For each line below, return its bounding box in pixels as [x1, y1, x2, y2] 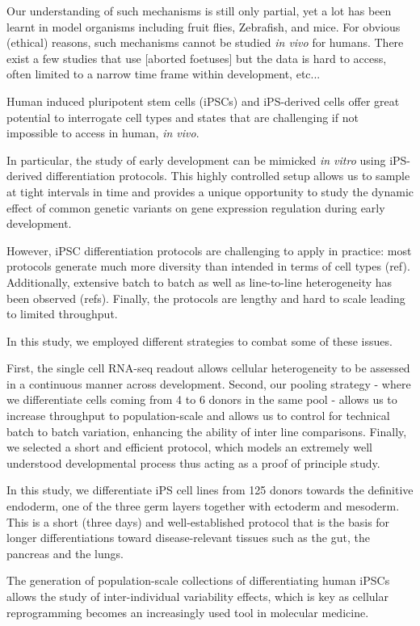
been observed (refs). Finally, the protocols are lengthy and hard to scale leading [6, 289, 405, 306]
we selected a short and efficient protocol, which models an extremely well [6, 439, 372, 456]
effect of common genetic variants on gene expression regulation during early [6, 199, 385, 216]
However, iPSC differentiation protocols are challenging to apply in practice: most [6, 242, 412, 258]
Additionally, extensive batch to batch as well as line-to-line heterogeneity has [6, 273, 393, 290]
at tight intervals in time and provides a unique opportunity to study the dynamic [6, 183, 414, 200]
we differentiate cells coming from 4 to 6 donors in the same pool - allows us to [6, 391, 397, 408]
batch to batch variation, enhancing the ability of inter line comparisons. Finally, [6, 422, 407, 439]
